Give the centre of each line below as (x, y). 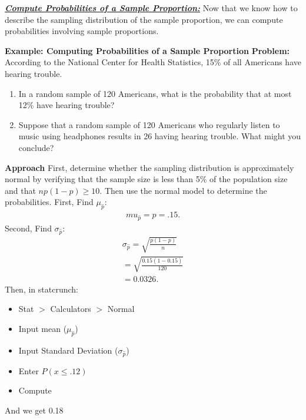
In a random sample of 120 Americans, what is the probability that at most (155, 93)
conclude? (36, 147)
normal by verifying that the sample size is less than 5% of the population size (146, 179)
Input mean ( (43, 329)
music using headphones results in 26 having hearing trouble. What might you (160, 136)
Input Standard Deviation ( (68, 350)
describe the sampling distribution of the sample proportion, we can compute (144, 19)
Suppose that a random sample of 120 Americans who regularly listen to (149, 124)
